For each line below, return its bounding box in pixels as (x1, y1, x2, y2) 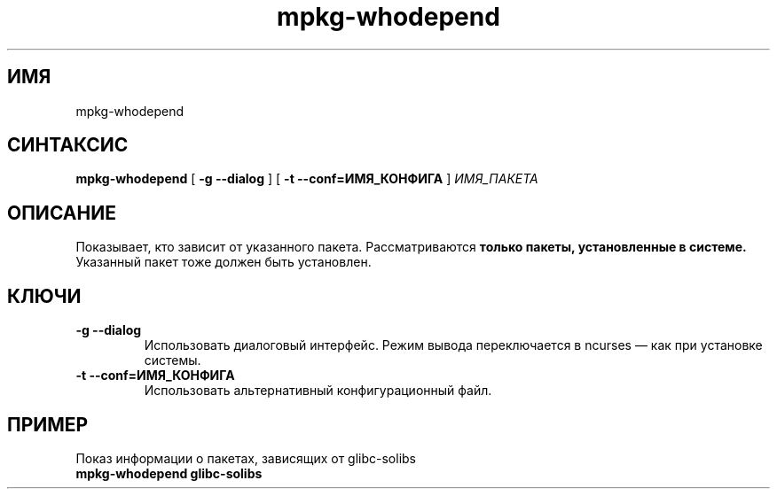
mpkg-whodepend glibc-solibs (75, 465, 263, 481)
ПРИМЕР (7, 413, 89, 436)
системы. (144, 353, 201, 368)
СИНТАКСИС (7, 134, 129, 157)
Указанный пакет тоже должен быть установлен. (75, 254, 372, 270)
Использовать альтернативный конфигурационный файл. (144, 383, 492, 399)
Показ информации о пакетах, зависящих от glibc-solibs (75, 450, 417, 466)
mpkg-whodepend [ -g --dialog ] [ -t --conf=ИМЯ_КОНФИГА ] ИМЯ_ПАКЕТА (75, 171, 538, 187)
